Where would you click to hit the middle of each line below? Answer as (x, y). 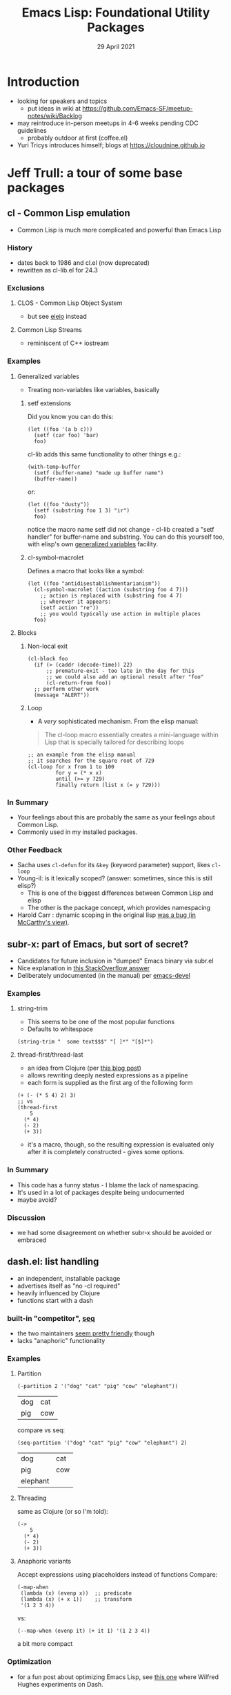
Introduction (43, 82)
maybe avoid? (37, 1200)
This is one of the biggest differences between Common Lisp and (120, 893)
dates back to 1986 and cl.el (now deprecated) (83, 262)
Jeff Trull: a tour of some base (95, 173)
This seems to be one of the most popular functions (101, 1022)
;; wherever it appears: (76, 602)
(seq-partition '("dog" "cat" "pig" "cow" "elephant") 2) (102, 1443)
